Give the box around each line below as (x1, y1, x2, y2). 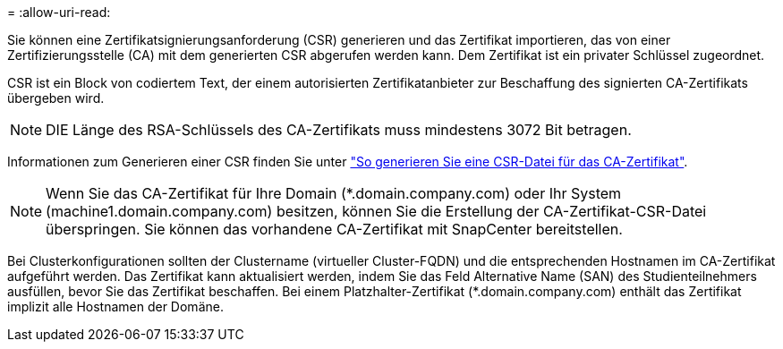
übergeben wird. (7, 90, 105, 106)
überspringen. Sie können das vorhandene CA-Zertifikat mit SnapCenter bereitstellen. (46, 220, 623, 238)
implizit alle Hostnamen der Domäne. (7, 299, 224, 314)
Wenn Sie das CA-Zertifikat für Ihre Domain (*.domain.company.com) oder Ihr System (46, 184, 622, 202)
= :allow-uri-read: (7, 4, 111, 20)
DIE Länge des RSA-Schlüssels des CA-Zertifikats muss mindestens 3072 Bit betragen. (46, 121, 632, 139)
